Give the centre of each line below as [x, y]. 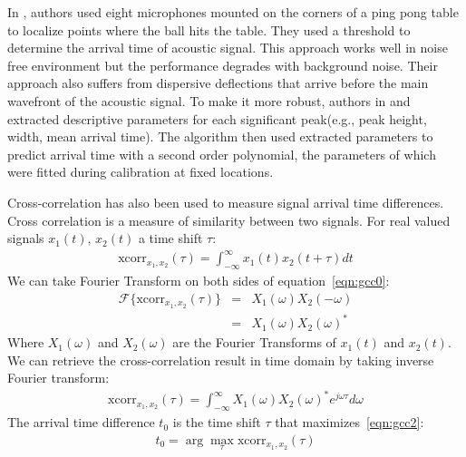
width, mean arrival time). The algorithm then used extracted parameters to [220, 136]
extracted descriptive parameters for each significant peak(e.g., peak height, [217, 118]
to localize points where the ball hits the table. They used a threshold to [209, 29]
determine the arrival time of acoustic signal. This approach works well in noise [228, 48]
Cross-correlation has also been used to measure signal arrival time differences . [226, 202]
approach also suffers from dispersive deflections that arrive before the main [218, 83]
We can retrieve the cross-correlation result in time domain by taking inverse [221, 360]
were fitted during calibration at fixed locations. [141, 172]
